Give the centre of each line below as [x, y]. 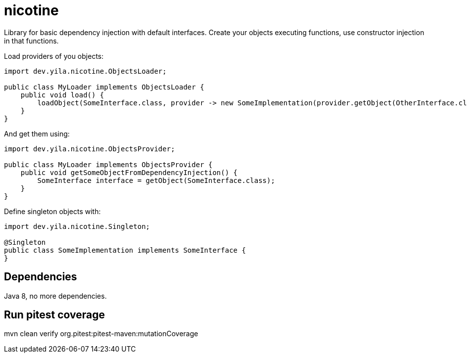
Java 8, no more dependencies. [55, 296]
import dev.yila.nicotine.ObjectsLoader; [85, 71]
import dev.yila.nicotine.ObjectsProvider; [90, 149]
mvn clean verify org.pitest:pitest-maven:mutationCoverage [101, 334]
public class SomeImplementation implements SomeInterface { [125, 250]
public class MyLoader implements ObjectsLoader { [104, 87]
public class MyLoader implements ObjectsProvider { [108, 164]
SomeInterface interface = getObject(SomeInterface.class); [156, 180]
